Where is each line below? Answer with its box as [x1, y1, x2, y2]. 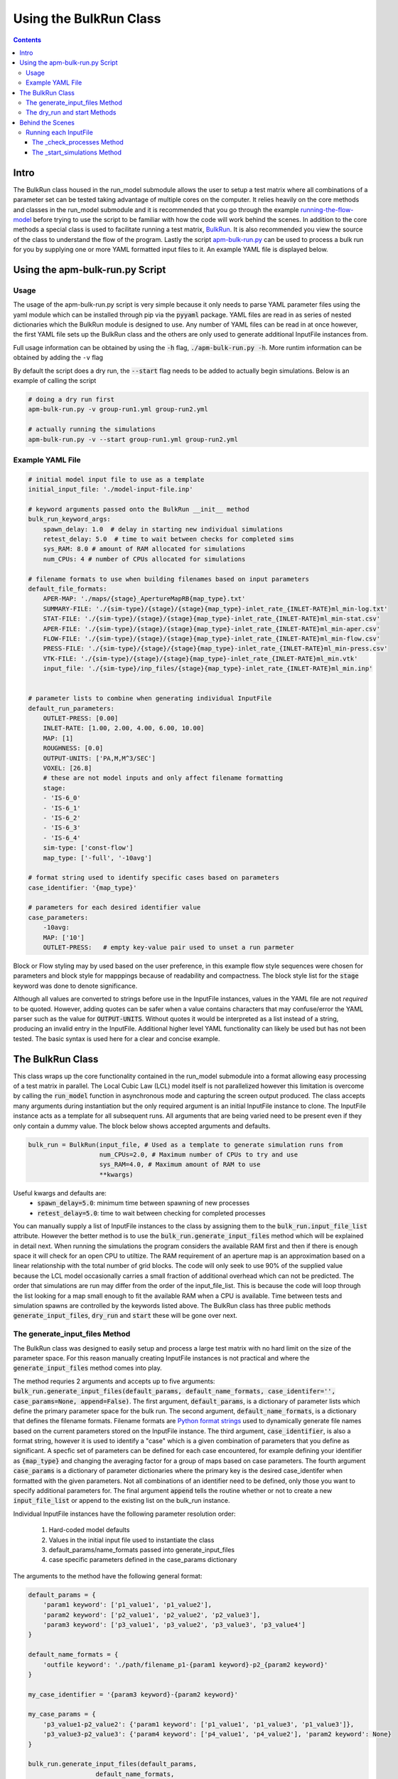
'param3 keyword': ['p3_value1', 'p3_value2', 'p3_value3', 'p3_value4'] [43, 1620, 306, 1629]
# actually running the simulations [28, 426, 156, 433]
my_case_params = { [28, 1710, 96, 1719]
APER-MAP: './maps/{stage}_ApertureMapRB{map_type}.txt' [43, 595, 246, 603]
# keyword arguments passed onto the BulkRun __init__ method [28, 505, 249, 513]
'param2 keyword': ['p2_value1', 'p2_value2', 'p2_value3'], [43, 1610, 261, 1619]
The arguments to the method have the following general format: [13, 1571, 203, 1580]
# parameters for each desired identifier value [28, 904, 201, 912]
